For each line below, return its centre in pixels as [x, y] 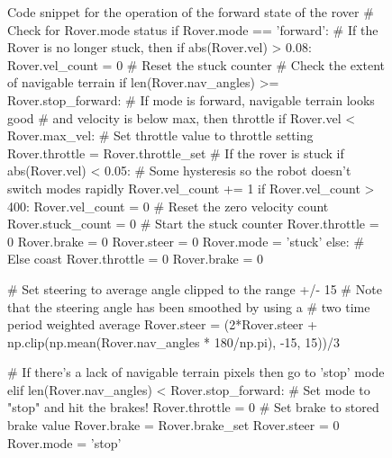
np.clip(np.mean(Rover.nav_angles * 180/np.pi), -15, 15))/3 [174, 341]
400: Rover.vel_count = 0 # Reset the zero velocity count [168, 206]
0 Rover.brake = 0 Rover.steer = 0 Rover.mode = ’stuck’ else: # [186, 241]
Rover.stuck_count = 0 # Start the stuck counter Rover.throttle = [193, 224]
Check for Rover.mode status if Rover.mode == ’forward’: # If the [193, 29]
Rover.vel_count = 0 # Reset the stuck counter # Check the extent [196, 64]
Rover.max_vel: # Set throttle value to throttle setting [160, 135]
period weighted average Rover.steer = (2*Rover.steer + [163, 324]
